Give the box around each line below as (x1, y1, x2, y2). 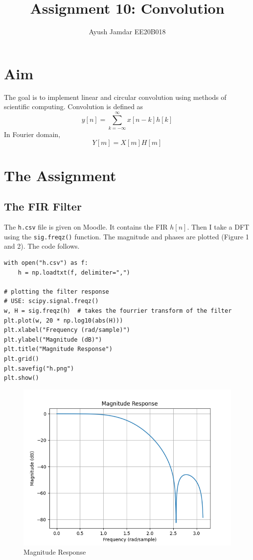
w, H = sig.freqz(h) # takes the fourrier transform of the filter (4, 307, 232, 315)
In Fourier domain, (4, 129, 61, 139)
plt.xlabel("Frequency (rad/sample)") (4, 327, 130, 334)
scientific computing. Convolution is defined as (4, 101, 143, 112)
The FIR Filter (4, 199, 82, 214)
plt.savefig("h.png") (4, 365, 74, 372)
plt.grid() (4, 355, 39, 362)
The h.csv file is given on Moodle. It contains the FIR (4, 222, 168, 232)
